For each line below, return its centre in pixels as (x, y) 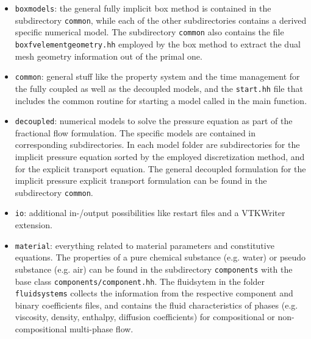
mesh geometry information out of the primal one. (109, 56)
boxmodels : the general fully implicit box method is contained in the (143, 8)
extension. (34, 225)
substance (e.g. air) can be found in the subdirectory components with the (154, 269)
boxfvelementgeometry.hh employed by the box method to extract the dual (158, 44)
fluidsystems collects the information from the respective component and (154, 293)
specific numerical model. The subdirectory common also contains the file (149, 32)
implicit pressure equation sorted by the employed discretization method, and (160, 156)
